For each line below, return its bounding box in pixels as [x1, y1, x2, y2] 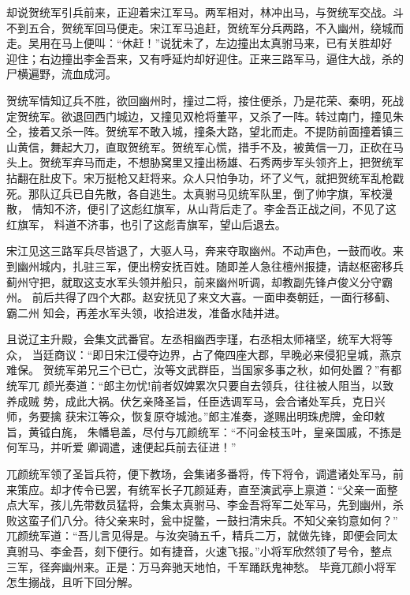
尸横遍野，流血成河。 [6, 65, 117, 82]
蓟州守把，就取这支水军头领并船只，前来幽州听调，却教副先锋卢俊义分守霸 [6, 273, 393, 290]
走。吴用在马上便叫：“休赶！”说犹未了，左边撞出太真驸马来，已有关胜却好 [6, 35, 393, 51]
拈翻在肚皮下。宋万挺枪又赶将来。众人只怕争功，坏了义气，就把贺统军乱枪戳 [6, 169, 404, 185]
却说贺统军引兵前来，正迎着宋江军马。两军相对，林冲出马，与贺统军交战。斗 [6, 4, 404, 20]
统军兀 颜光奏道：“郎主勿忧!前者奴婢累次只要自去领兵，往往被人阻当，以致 [6, 377, 394, 394]
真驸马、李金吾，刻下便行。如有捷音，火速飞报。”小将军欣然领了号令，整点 [6, 543, 393, 559]
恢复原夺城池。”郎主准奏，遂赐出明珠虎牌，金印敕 [131, 408, 386, 425]
